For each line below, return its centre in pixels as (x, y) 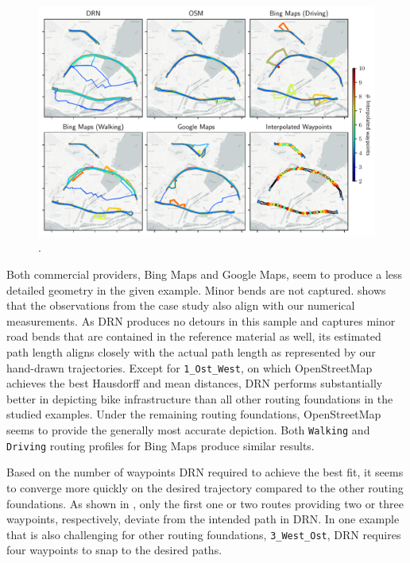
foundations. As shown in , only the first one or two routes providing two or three (205, 503)
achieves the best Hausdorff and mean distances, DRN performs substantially (195, 383)
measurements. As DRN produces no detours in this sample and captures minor (201, 320)
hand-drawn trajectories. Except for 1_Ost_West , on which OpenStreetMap (190, 367)
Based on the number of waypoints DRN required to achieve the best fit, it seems (205, 472)
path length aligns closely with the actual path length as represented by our (191, 352)
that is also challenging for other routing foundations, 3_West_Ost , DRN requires (204, 534)
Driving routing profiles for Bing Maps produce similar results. (161, 445)
